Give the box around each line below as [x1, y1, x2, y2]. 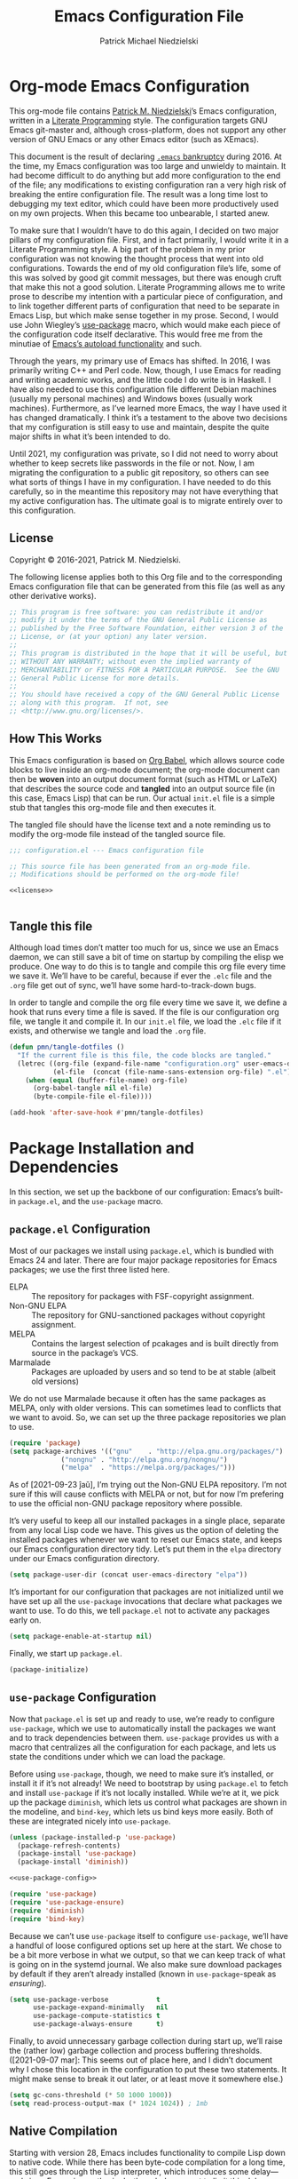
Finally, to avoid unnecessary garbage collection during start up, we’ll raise [9, 2036, 284, 2047]
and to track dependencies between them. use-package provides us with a [9, 1732, 279, 1743]
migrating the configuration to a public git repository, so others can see [9, 467, 270, 477]
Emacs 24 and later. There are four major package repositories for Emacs [9, 1255, 278, 1265]
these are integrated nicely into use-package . [9, 1816, 171, 1826]
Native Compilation [9, 2124, 118, 2139]
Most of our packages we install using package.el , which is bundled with [9, 1245, 275, 1256]
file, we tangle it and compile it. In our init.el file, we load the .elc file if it [9, 1016, 282, 1026]
